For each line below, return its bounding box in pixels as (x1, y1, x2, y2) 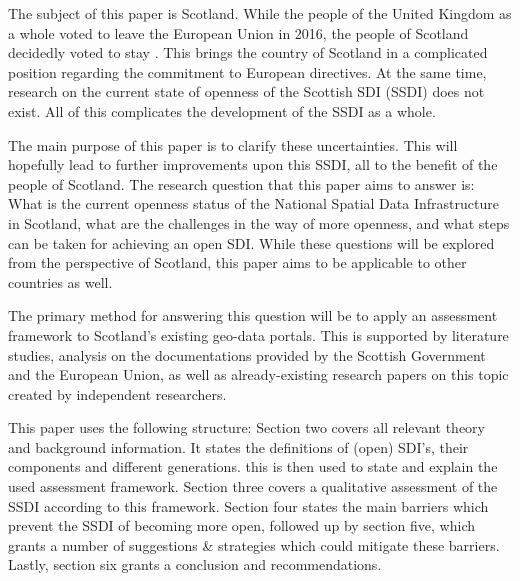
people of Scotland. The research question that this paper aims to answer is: (8, 173, 475, 194)
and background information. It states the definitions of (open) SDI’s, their (8, 436, 469, 457)
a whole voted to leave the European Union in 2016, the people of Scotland (8, 22, 469, 43)
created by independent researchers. (8, 383, 227, 404)
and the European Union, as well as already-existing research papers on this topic (8, 364, 509, 385)
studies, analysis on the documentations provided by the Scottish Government (8, 344, 486, 365)
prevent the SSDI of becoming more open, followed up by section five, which (8, 515, 476, 536)
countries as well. (8, 271, 113, 292)
